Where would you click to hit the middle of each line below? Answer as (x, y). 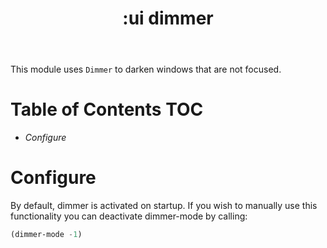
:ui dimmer (168, 18)
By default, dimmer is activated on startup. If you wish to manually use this (164, 206)
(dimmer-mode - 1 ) (46, 235)
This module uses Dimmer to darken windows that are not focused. (146, 69)
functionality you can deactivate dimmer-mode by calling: (129, 216)
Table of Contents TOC (107, 109)
